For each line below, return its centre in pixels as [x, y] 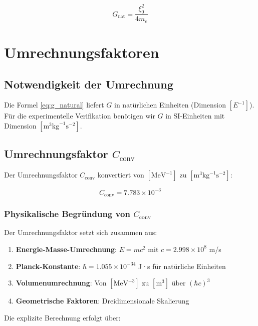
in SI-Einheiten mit [195, 116]
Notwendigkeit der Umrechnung [89, 84]
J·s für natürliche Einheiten [182, 266]
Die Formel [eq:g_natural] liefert [54, 105]
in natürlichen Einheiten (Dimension [170, 105]
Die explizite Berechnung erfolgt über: [62, 317]
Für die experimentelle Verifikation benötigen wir [80, 116]
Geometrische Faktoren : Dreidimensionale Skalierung [102, 301]
